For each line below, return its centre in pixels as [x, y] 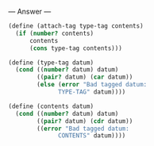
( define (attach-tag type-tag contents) [76, 26]
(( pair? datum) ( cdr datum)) [85, 121]
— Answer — [30, 12]
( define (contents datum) [51, 106]
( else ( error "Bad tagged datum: [92, 85]
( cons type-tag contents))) [76, 48]
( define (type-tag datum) [51, 63]
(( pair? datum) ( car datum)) [85, 77]
